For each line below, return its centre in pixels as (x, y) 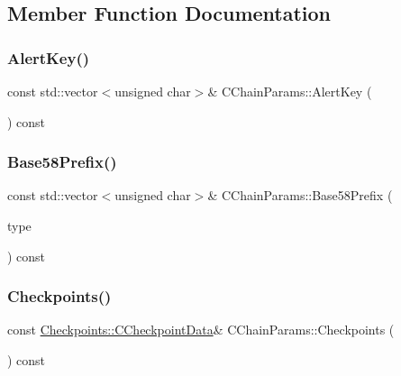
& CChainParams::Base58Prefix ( (300, 195)
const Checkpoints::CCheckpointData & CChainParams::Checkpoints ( (201, 330)
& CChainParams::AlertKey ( (290, 91)
